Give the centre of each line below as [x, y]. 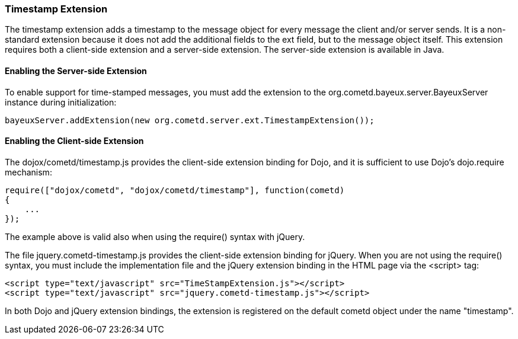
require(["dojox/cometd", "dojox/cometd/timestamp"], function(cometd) [175, 190]
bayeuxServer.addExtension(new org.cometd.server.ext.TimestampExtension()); [190, 120]
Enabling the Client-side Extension [74, 141]
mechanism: [28, 172]
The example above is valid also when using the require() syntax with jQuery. [155, 236]
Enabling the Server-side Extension [76, 71]
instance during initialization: [61, 102]
